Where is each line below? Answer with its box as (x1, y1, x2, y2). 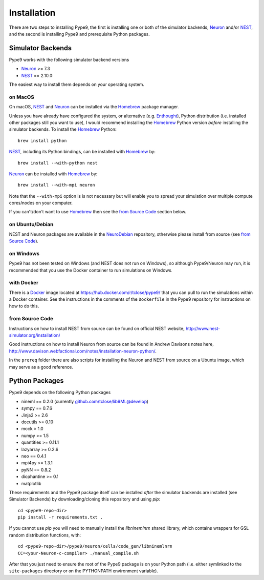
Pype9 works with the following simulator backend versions (9, 57, 129, 62)
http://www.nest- (185, 325, 220, 331)
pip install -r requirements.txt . (18, 515, 103, 520)
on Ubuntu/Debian (9, 221, 54, 228)
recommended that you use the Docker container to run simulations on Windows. (9, 267, 173, 273)
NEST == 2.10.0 (21, 72, 53, 78)
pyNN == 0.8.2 (21, 467, 51, 473)
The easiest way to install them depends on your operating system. (9, 82, 144, 87)
